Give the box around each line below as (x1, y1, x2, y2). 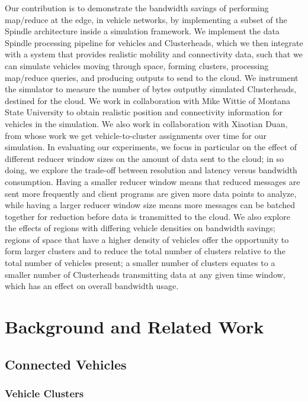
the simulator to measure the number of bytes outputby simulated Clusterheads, (5, 83, 297, 95)
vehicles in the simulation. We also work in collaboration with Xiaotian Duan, (5, 117, 288, 129)
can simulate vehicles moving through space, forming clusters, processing (5, 59, 269, 72)
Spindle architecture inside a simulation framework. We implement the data (5, 25, 280, 37)
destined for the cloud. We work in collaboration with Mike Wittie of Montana (5, 94, 291, 106)
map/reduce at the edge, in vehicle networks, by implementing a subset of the (5, 13, 287, 25)
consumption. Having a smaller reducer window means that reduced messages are (5, 175, 300, 187)
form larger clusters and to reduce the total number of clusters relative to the (5, 245, 285, 257)
